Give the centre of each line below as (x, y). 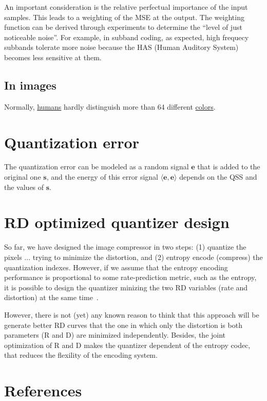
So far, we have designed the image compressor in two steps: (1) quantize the (125, 247)
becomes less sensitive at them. (53, 57)
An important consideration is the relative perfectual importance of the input (126, 7)
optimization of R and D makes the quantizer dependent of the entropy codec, (127, 345)
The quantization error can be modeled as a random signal (97, 167)
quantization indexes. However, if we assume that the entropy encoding (116, 267)
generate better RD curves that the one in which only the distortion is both (123, 325)
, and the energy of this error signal (102, 177)
